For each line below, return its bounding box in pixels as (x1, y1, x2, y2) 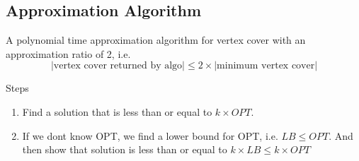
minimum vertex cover (217, 61, 315, 71)
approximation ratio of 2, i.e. (6, 46, 131, 61)
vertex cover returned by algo (53, 61, 183, 71)
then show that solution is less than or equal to (22, 142, 227, 157)
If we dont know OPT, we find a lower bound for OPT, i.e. (22, 128, 278, 143)
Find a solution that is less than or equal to (22, 104, 212, 119)
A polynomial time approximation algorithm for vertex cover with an (6, 32, 306, 47)
